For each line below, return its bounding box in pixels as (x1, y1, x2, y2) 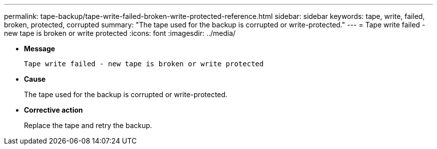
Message (24, 44, 55, 53)
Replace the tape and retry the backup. (24, 121, 152, 130)
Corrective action (24, 106, 83, 114)
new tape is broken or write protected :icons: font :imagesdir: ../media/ (4, 29, 236, 37)
